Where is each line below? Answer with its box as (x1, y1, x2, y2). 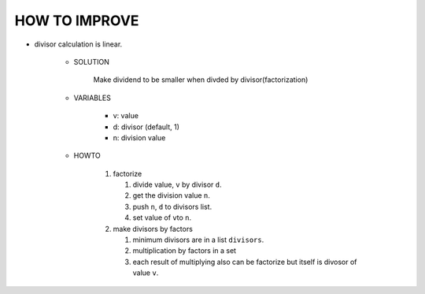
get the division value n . (132, 191, 210, 200)
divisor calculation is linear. (34, 39, 123, 49)
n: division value (113, 132, 166, 142)
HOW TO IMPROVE (14, 12, 139, 29)
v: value (113, 111, 139, 121)
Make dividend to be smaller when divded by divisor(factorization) (93, 75, 309, 84)
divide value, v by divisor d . (132, 180, 222, 189)
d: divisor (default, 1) (113, 122, 180, 132)
